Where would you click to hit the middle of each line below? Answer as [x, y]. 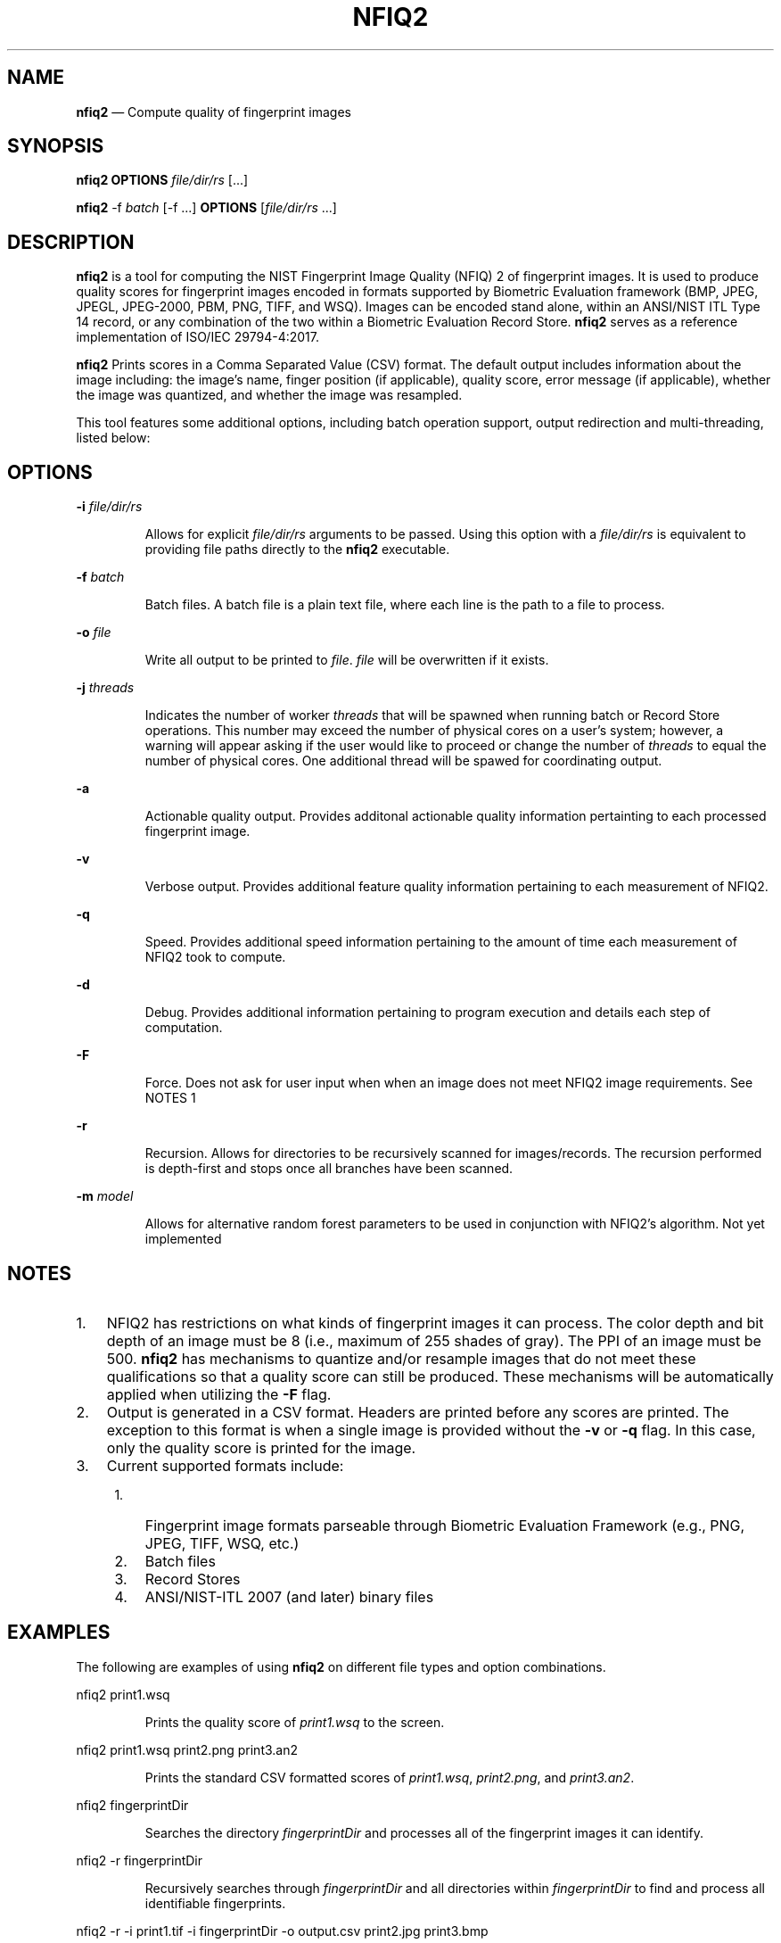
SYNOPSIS [56, 146]
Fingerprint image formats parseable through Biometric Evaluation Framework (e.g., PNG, [445, 1525]
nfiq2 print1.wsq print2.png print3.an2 [187, 1749]
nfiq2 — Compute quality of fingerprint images [214, 112]
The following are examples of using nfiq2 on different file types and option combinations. [341, 1666]
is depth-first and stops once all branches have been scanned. [329, 1169]
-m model [105, 1196]
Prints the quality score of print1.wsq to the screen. [295, 1722]
